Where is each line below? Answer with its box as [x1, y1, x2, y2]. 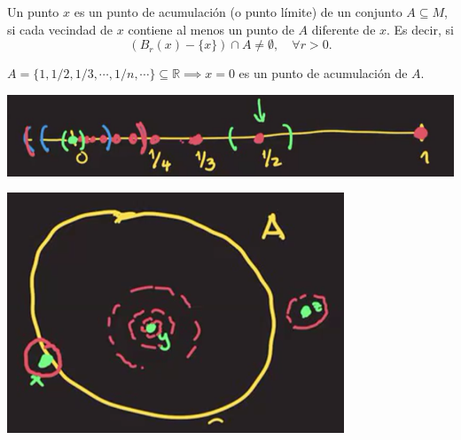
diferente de [311, 20, 376, 38]
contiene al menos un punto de [128, 20, 294, 38]
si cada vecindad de [7, 20, 113, 38]
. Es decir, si [387, 20, 454, 38]
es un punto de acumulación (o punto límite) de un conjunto [74, 3, 402, 20]
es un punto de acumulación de [238, 64, 408, 82]
